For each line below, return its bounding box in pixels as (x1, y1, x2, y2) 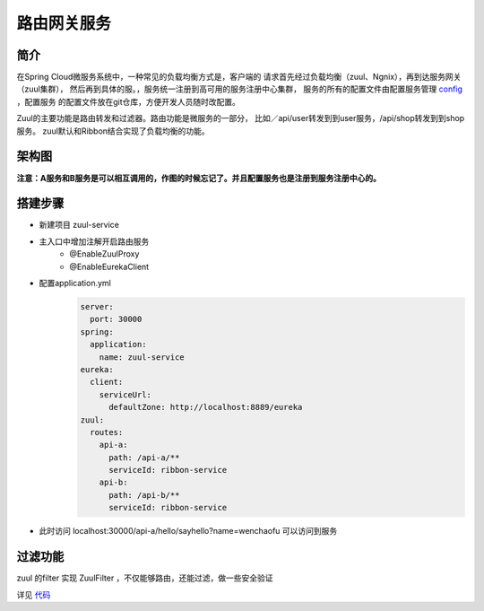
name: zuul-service (99, 352, 186, 362)
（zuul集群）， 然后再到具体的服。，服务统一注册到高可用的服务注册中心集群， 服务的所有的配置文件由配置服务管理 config (16, 83, 463, 94)
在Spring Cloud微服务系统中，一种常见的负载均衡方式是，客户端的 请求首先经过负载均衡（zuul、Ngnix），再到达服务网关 (16, 72, 462, 83)
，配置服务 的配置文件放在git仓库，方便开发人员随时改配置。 (16, 96, 241, 107)
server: (80, 301, 114, 311)
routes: (90, 427, 124, 437)
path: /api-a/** (108, 452, 180, 462)
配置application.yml (39, 278, 111, 288)
